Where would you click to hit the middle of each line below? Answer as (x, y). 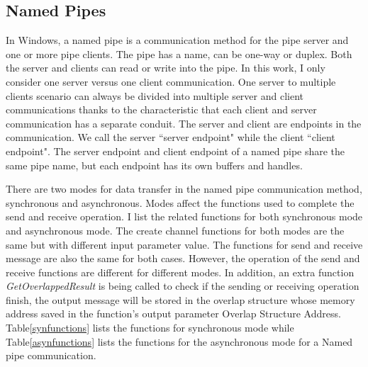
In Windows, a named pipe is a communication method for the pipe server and (177, 40)
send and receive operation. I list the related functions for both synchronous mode (184, 216)
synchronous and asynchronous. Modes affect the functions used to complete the (180, 202)
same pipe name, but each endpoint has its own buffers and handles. (154, 165)
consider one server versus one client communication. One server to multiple (171, 81)
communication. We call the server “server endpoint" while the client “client (171, 137)
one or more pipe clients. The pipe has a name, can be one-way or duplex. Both (179, 53)
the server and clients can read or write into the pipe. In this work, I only (166, 68)
